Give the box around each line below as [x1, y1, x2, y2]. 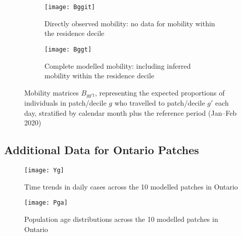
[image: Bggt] [44, 45, 92, 53]
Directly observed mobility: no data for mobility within [44, 18, 215, 28]
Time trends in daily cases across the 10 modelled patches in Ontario [24, 181, 238, 192]
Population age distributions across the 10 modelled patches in [24, 214, 218, 224]
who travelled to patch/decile [114, 98, 205, 108]
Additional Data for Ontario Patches [4, 142, 199, 158]
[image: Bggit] [44, 4, 95, 11]
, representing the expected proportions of [94, 87, 225, 98]
